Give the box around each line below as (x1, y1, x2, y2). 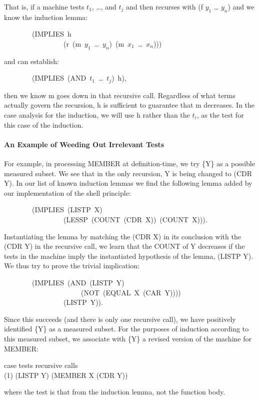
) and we (227, 2, 254, 12)
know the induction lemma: (4, 12, 88, 22)
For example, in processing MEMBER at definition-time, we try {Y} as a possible (4, 158, 255, 168)
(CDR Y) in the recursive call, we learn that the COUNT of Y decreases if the (4, 241, 245, 251)
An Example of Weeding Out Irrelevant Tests (4, 139, 164, 149)
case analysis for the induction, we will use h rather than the (4, 110, 190, 120)
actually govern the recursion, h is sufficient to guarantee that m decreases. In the (4, 100, 255, 110)
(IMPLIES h (31, 29, 71, 39)
